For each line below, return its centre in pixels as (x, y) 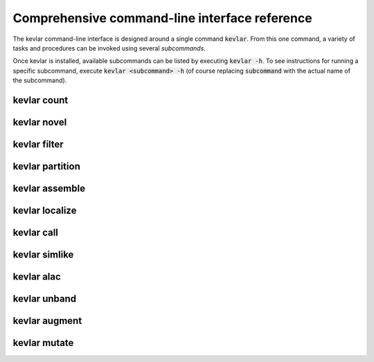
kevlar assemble (49, 188)
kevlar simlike (43, 255)
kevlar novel (40, 122)
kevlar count (41, 100)
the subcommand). (40, 80)
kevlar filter (38, 144)
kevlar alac (37, 277)
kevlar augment (47, 321)
